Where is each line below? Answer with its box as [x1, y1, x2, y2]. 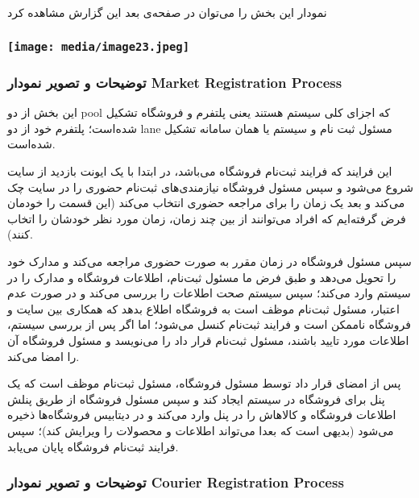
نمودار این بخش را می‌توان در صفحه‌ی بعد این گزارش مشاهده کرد [7, 4, 327, 20]
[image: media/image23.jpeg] [7, 39, 190, 53]
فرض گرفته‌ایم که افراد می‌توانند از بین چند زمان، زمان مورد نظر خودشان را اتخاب [7, 210, 406, 226]
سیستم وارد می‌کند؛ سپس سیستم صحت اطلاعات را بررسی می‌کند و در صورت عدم [7, 284, 411, 301]
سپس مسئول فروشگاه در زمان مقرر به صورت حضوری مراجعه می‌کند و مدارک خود [7, 252, 412, 269]
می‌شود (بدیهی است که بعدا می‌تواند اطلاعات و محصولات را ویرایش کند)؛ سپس [7, 421, 394, 438]
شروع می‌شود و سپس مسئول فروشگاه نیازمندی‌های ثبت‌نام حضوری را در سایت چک [7, 178, 413, 195]
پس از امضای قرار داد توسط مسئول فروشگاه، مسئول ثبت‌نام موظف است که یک [7, 375, 401, 392]
